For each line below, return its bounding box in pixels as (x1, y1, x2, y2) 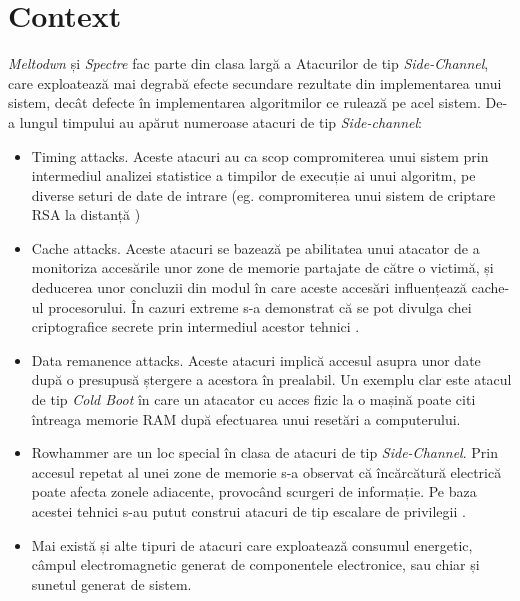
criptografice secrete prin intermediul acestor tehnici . (31, 316, 360, 337)
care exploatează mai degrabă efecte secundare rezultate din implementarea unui (8, 72, 502, 93)
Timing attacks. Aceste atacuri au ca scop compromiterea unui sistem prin (31, 145, 489, 166)
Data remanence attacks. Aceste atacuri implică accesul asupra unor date (31, 349, 481, 370)
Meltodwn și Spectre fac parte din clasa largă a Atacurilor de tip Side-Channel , (8, 53, 489, 74)
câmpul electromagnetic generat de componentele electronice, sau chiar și (31, 554, 480, 575)
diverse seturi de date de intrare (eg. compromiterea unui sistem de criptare (31, 184, 496, 205)
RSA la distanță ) (31, 204, 141, 225)
